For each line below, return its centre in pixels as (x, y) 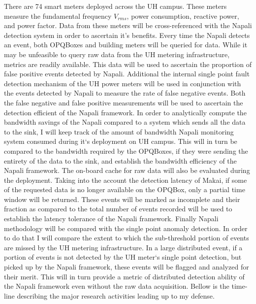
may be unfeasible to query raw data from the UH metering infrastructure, (117, 54)
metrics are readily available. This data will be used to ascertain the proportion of (128, 64)
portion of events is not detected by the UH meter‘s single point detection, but (123, 257)
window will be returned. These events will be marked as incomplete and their (122, 199)
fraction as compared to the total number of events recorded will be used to (118, 209)
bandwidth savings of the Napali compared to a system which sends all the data (125, 122)
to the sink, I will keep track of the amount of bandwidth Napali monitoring (119, 131)
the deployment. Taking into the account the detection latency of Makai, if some (126, 180)
